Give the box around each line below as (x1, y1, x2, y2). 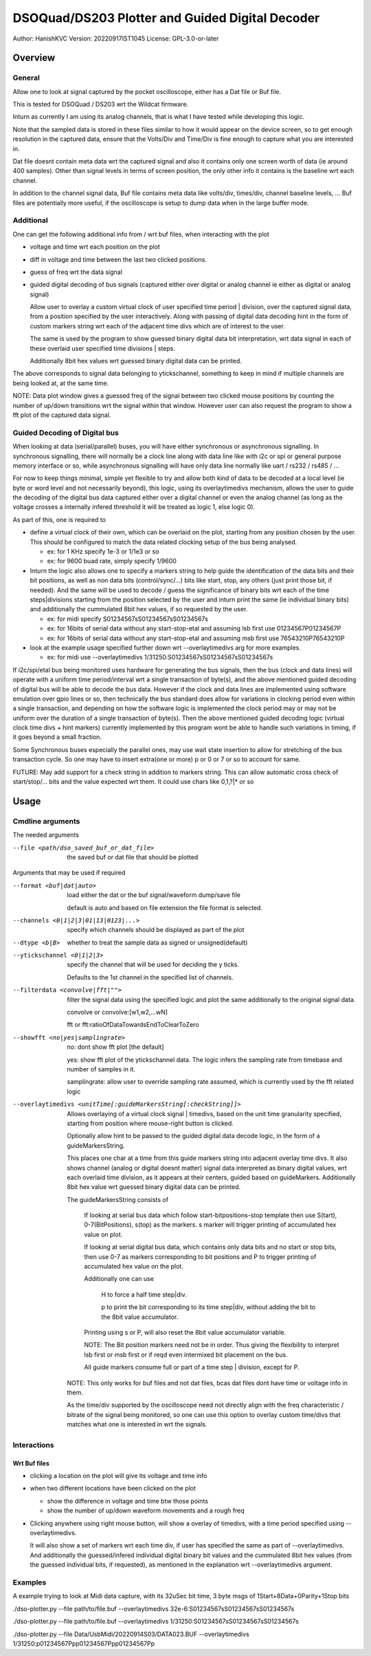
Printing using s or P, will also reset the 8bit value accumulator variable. (84, 1328, 286, 1336)
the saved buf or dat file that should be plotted (67, 852, 199, 861)
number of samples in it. (67, 1065, 135, 1073)
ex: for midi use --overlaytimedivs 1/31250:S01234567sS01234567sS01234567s (47, 653, 273, 661)
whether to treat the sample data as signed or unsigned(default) (67, 938, 248, 946)
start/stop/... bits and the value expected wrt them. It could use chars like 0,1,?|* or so (12, 778, 254, 786)
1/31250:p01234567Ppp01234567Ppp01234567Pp (12, 1639, 155, 1648)
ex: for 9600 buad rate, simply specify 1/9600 (47, 557, 177, 565)
